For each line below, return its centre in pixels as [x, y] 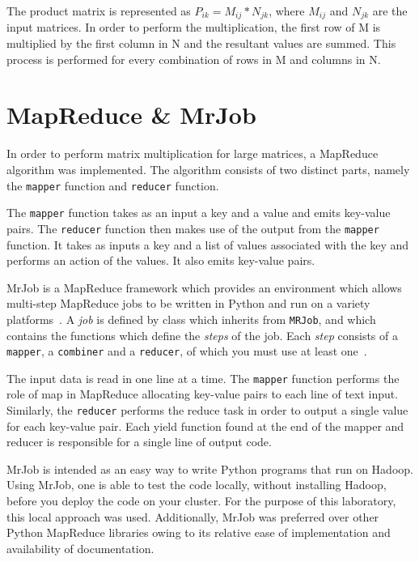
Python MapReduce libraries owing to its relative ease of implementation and [199, 532]
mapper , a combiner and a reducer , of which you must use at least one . [187, 351]
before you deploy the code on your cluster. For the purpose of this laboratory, [201, 501]
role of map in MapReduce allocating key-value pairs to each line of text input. [203, 394]
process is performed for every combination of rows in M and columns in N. [194, 59]
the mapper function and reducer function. [113, 185]
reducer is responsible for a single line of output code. [139, 442]
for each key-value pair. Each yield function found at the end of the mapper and [205, 426]
